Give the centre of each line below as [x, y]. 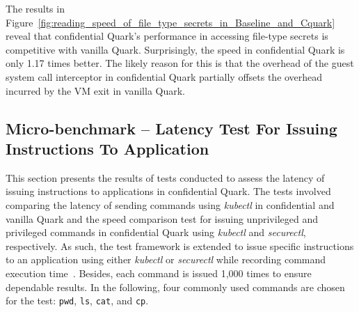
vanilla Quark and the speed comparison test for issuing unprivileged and [162, 218]
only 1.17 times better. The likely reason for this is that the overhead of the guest [180, 63]
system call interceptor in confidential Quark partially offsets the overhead [164, 76]
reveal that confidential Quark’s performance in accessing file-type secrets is [167, 36]
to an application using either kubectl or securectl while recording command [166, 259]
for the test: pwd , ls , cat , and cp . [77, 301]
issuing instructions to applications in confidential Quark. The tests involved [168, 191]
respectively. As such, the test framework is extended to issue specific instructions [180, 245]
